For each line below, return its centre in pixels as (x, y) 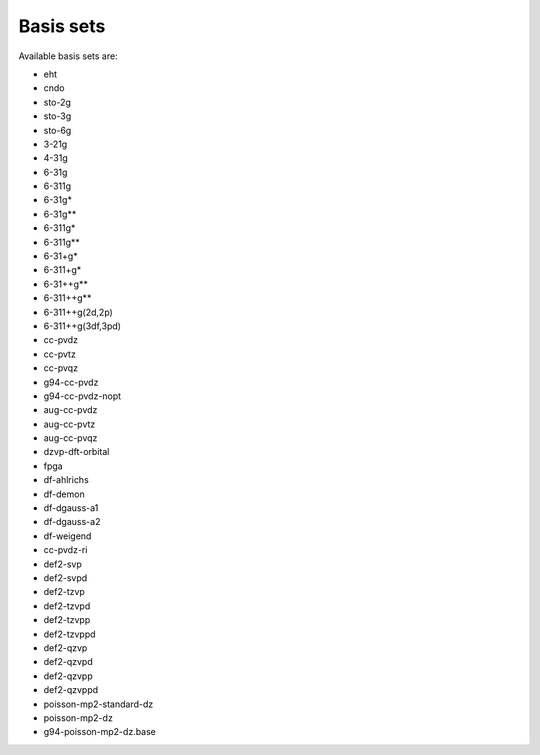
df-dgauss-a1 (71, 508)
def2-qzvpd (68, 662)
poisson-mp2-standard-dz (98, 704)
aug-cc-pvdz (70, 410)
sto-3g (57, 116)
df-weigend (67, 536)
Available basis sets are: (68, 56)
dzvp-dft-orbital (76, 452)
